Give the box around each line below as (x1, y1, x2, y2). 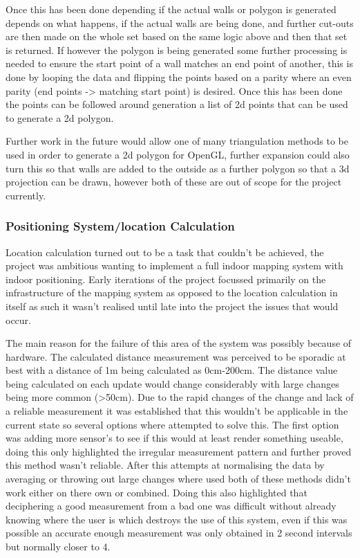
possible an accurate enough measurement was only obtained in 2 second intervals (6, 525, 352, 540)
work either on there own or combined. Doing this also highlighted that (6, 485, 307, 499)
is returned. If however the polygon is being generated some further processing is (6, 42, 348, 57)
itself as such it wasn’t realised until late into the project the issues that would (6, 298, 339, 313)
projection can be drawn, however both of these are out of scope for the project (6, 174, 342, 189)
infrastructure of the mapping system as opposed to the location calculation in (6, 285, 338, 300)
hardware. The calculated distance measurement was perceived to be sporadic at (6, 349, 346, 363)
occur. (6, 312, 31, 327)
